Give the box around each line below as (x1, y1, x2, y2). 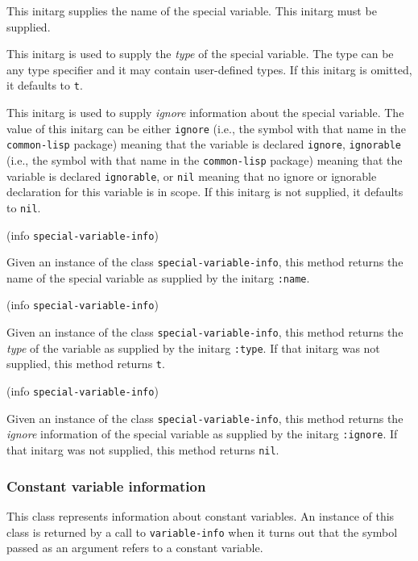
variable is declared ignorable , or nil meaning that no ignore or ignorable (6, 167, 377, 184)
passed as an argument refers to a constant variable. (6, 539, 263, 556)
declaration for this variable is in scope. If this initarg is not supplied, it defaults (6, 183, 404, 200)
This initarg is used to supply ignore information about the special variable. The (6, 104, 404, 121)
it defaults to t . (6, 77, 83, 94)
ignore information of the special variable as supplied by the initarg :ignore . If (6, 425, 398, 442)
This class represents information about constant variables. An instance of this (6, 507, 395, 524)
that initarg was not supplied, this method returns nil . (6, 442, 279, 458)
